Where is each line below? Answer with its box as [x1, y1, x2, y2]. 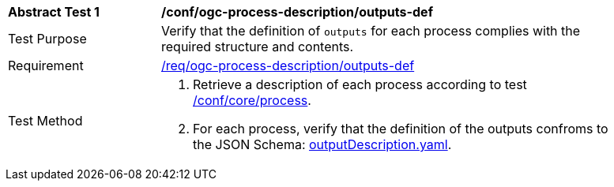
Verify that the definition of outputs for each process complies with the [161, 23, 581, 39]
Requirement [8, 58, 84, 73]
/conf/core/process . [193, 92, 311, 108]
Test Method [8, 113, 83, 129]
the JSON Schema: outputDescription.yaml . [193, 137, 452, 152]
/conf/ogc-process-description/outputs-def [161, 4, 433, 20]
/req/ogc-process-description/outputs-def [161, 58, 415, 73]
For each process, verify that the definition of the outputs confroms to [193, 121, 608, 137]
